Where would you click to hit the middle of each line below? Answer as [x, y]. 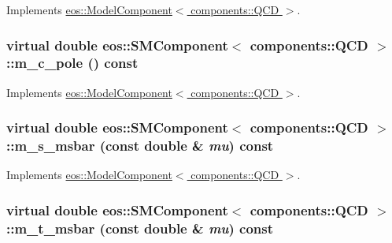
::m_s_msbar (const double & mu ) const [140, 146]
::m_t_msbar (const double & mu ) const [140, 228]
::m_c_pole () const [72, 63]
